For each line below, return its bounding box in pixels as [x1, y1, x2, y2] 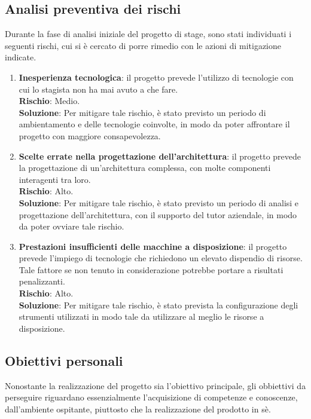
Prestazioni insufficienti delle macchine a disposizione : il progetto [19, 240, 287, 252]
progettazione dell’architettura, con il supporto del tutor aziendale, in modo [19, 208, 297, 221]
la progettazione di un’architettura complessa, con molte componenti [19, 161, 271, 174]
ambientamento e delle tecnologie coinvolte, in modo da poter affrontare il [19, 118, 290, 130]
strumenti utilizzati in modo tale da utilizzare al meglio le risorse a [19, 310, 264, 323]
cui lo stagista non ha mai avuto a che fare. [19, 82, 178, 95]
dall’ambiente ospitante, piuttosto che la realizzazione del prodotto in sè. [5, 402, 271, 415]
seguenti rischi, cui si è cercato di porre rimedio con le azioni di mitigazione [5, 39, 281, 51]
